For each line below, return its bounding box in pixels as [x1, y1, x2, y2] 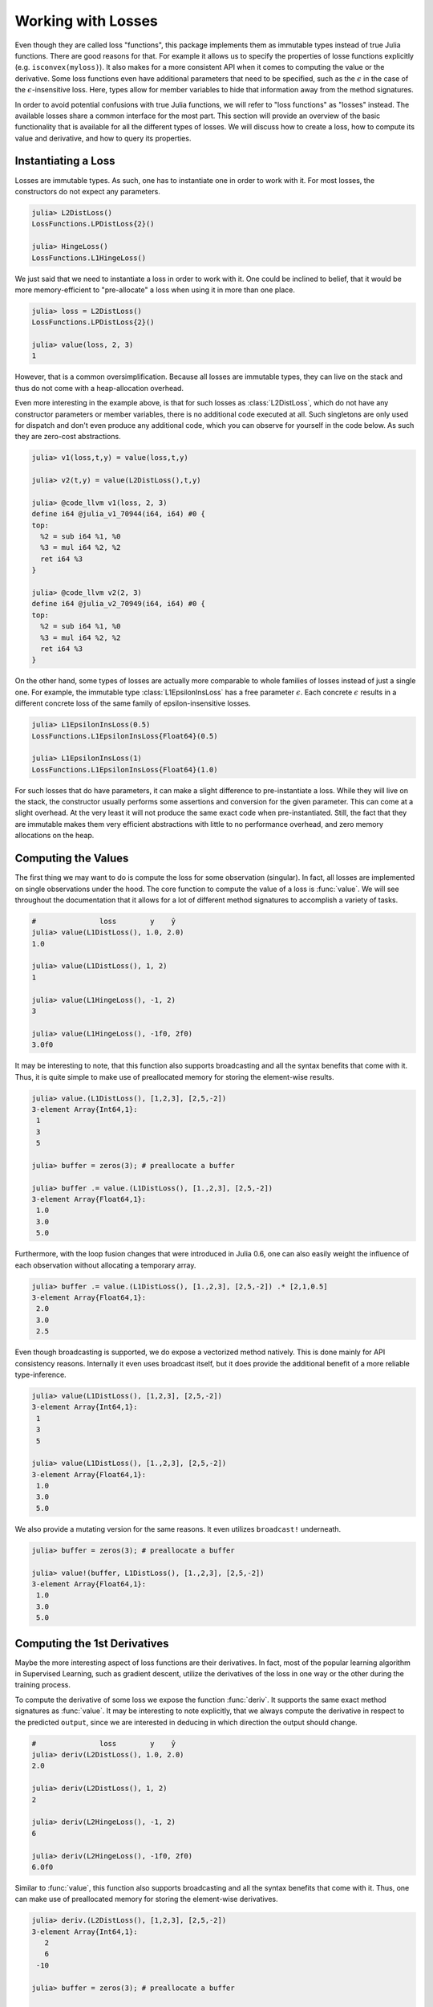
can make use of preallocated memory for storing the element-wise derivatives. [14, 1895, 278, 1904]
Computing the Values [14, 852, 129, 865]
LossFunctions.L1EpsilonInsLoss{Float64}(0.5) [31, 731, 218, 740]
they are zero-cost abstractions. [14, 432, 122, 442]
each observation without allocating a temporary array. [14, 1260, 196, 1270]
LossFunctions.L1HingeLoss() [31, 253, 147, 263]
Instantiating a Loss [14, 154, 115, 168]
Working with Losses [14, 12, 158, 30]
